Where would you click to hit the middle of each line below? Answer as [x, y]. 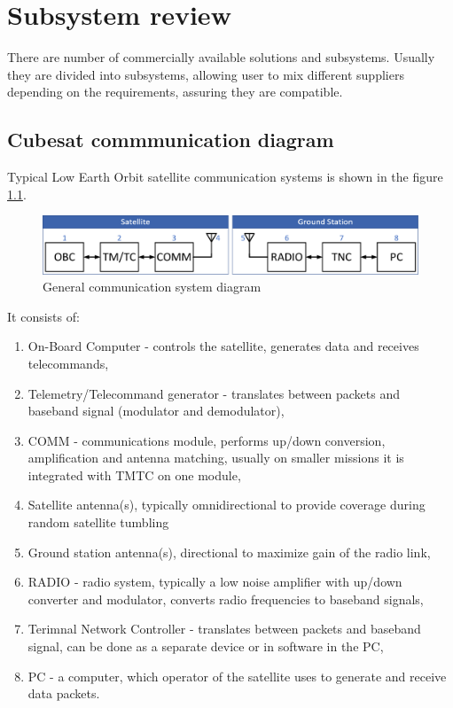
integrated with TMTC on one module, [134, 475]
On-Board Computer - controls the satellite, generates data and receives [223, 346]
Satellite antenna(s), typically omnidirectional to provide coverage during [226, 505]
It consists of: [43, 316]
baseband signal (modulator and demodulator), [156, 411]
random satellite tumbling [98, 522]
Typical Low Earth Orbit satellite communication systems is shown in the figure [225, 177]
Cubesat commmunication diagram [171, 140]
